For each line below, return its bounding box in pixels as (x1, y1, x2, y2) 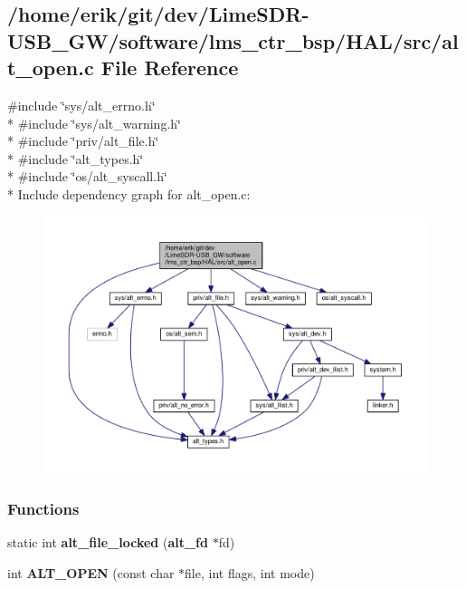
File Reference (100, 53, 239, 82)
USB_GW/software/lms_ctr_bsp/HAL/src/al (7, 26, 459, 54)
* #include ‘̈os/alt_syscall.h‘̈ (7, 167, 167, 186)
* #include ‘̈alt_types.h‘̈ (7, 149, 144, 168)
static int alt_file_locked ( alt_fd (7, 533, 208, 552)
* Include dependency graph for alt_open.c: (7, 184, 251, 203)
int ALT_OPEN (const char (7, 564, 175, 582)
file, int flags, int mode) (185, 564, 315, 582)
